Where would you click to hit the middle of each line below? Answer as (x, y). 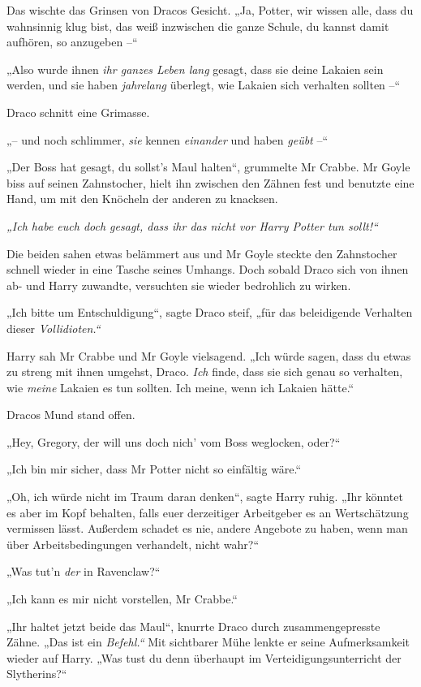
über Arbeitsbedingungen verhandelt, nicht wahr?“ (133, 544)
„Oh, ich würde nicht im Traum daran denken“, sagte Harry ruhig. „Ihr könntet (205, 497)
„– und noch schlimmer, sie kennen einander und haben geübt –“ (168, 139)
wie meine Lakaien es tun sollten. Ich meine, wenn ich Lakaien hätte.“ (180, 387)
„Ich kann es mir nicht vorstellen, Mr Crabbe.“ (122, 599)
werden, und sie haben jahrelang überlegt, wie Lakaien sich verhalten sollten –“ (204, 85)
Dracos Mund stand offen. (71, 415)
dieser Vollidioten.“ (54, 328)
